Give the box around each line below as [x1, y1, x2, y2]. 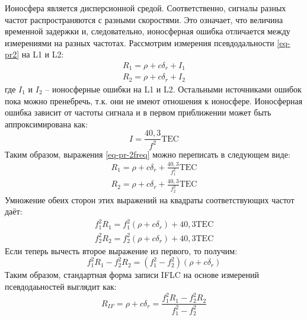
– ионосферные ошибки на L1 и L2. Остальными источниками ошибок [45, 82, 302, 95]
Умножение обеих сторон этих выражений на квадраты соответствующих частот [5, 193, 295, 206]
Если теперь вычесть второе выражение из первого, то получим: [5, 244, 238, 257]
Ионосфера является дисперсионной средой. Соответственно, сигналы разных [5, 2, 286, 14]
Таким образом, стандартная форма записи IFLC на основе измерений [5, 268, 259, 281]
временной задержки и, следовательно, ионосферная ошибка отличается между [5, 25, 290, 37]
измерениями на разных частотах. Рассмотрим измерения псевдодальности [5, 36, 274, 49]
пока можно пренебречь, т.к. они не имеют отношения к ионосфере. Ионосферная [5, 94, 303, 107]
